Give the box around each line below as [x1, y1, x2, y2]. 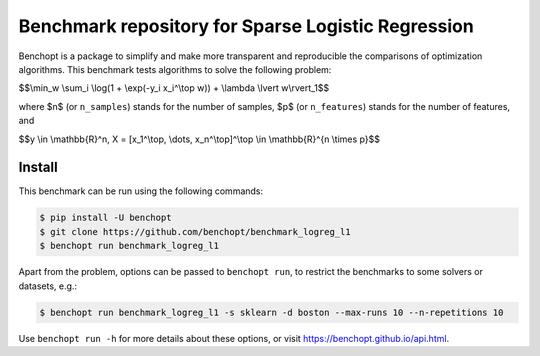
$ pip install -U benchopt [39, 212, 172, 224]
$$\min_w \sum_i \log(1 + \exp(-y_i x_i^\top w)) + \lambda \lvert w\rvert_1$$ [18, 82, 330, 94]
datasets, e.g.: [18, 280, 78, 292]
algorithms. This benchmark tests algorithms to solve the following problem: [18, 63, 332, 75]
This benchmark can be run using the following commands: [18, 185, 264, 197]
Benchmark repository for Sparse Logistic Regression [18, 15, 474, 37]
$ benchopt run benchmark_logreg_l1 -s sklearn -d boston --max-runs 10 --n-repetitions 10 [39, 306, 504, 318]
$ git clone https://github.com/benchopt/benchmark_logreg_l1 [39, 226, 351, 237]
